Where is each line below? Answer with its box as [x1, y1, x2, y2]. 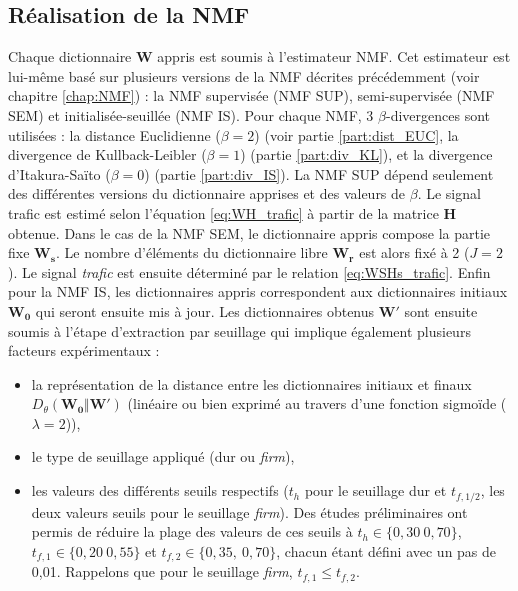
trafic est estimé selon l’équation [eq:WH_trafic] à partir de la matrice [8, 202, 439, 223]
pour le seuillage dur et [304, 480, 447, 501]
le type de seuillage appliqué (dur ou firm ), [31, 446, 295, 467]
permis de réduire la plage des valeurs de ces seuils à [31, 521, 353, 542]
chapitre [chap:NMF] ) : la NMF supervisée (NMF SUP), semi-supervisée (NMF [8, 85, 495, 106]
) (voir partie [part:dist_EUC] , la [254, 124, 459, 145]
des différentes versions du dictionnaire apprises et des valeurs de [8, 183, 406, 204]
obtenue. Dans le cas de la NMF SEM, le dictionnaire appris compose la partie [8, 222, 491, 243]
